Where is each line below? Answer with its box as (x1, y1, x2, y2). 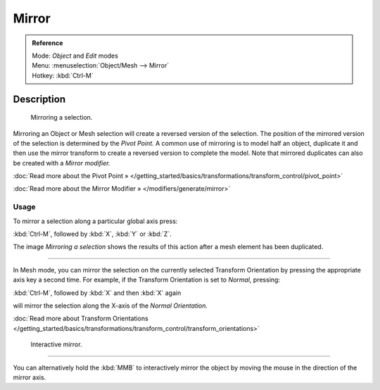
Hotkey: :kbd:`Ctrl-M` (32, 71, 94, 80)
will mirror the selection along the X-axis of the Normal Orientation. (13, 301, 208, 310)
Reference (32, 39, 63, 47)
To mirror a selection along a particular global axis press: (13, 217, 178, 225)
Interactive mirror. (30, 340, 82, 348)
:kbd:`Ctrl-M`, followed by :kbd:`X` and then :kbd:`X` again (13, 289, 182, 297)
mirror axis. (13, 373, 46, 382)
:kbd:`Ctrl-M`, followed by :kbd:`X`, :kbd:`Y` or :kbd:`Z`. (13, 229, 172, 238)
